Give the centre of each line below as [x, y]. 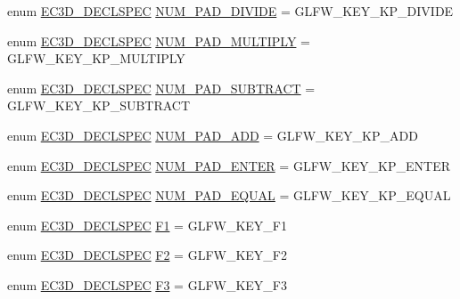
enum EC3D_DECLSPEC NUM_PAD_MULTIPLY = [159, 40]
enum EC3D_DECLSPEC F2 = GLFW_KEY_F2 [147, 255]
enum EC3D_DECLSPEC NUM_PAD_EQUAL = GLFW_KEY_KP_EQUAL [229, 195]
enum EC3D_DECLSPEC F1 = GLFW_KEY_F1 [147, 225]
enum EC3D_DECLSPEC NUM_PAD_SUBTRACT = [161, 88]
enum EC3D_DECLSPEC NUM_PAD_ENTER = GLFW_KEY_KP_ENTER [229, 165]
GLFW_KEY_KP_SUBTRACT [99, 105]
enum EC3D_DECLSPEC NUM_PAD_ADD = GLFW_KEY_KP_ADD [213, 135]
